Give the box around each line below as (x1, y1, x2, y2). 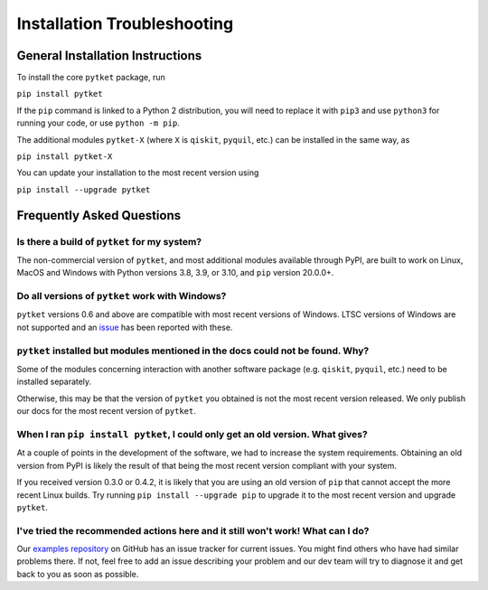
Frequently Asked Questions (16, 208, 182, 223)
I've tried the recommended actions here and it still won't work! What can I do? (16, 524, 370, 537)
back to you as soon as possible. (16, 568, 139, 579)
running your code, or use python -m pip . (16, 117, 180, 128)
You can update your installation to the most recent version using (16, 167, 259, 178)
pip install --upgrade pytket (16, 184, 151, 194)
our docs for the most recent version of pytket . (16, 406, 196, 417)
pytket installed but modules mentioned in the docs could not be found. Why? (16, 344, 370, 357)
